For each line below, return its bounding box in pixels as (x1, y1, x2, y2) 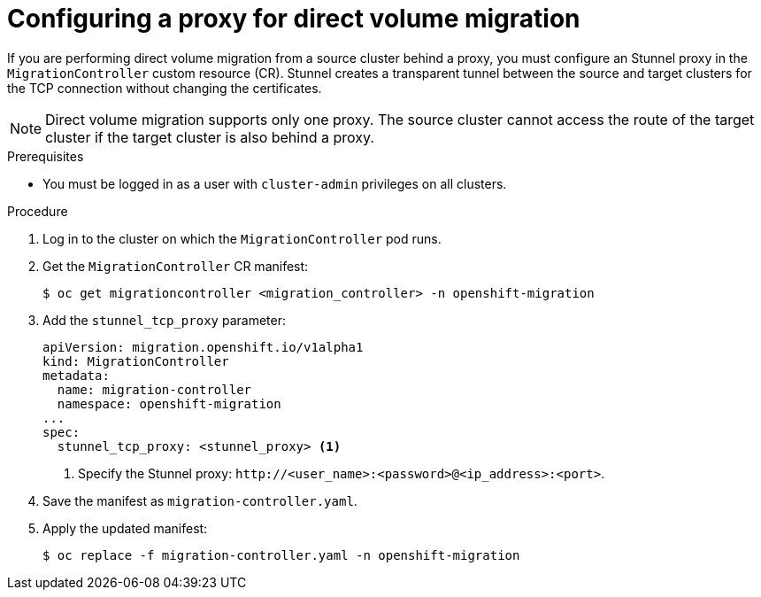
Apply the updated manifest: (42, 520, 208, 536)
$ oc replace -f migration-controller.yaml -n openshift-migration (42, 547, 520, 562)
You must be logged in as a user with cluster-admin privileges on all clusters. (42, 175, 507, 191)
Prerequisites (7, 148, 84, 164)
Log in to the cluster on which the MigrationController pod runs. (42, 230, 442, 246)
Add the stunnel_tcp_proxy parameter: (42, 312, 286, 328)
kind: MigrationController (42, 353, 229, 368)
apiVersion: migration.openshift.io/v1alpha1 (42, 339, 364, 354)
